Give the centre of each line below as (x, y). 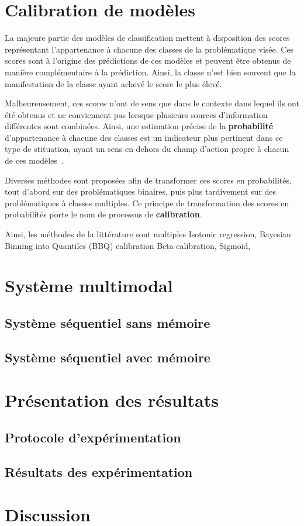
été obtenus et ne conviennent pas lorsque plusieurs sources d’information (136, 114)
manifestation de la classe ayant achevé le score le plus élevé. (113, 83)
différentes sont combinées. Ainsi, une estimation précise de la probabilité (139, 126)
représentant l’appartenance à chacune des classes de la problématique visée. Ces (149, 49)
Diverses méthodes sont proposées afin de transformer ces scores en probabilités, (148, 180)
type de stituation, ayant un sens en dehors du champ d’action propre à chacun (147, 149)
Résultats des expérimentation (99, 471)
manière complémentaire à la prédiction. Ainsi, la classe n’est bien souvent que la (150, 72)
